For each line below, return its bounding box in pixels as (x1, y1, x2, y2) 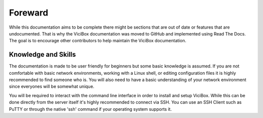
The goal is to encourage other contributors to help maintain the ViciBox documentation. (9, 38, 187, 44)
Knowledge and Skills (9, 51, 76, 59)
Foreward (9, 7, 49, 18)
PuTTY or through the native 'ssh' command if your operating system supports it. (9, 106, 172, 112)
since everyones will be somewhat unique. (9, 84, 94, 89)
